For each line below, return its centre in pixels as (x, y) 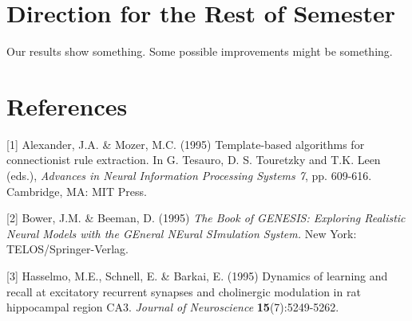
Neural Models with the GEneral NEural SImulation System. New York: (182, 233)
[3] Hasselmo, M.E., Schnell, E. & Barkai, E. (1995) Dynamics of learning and (197, 276)
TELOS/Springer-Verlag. (67, 249)
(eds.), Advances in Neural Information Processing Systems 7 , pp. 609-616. (189, 176)
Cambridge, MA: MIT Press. (77, 191)
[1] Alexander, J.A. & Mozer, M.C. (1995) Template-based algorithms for (186, 144)
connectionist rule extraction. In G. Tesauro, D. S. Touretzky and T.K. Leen (194, 160)
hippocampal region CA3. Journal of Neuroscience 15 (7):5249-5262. (173, 307)
